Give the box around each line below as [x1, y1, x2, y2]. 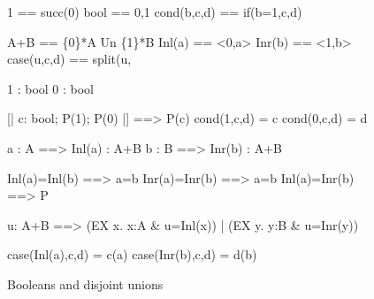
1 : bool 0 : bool [7, 79, 95, 97]
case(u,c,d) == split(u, [7, 50, 132, 68]
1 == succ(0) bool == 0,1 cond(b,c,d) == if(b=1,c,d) [7, 3, 302, 20]
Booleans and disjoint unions [7, 274, 164, 293]
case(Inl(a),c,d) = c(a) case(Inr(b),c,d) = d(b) [7, 245, 257, 264]
